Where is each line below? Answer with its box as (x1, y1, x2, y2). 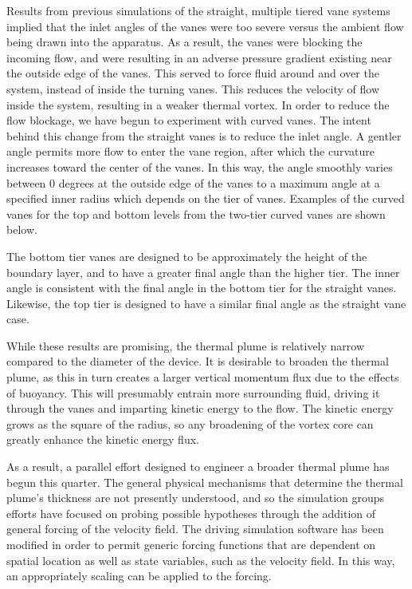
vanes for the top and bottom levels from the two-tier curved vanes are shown (6, 205, 386, 222)
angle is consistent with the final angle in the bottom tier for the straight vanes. (6, 279, 397, 296)
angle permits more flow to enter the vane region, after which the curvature (6, 143, 375, 160)
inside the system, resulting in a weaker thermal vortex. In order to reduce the (6, 96, 390, 113)
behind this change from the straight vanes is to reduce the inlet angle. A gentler (6, 127, 402, 144)
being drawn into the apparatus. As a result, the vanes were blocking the (6, 34, 363, 50)
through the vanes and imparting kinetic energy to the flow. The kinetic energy (6, 400, 394, 417)
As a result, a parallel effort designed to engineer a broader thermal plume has (6, 458, 390, 475)
